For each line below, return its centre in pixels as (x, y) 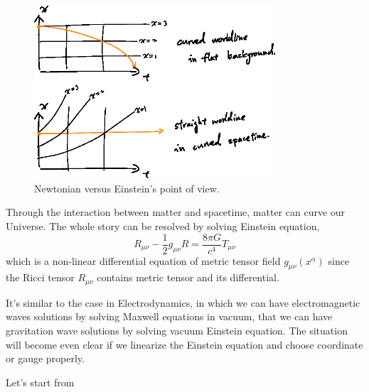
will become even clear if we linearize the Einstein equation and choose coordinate (184, 344)
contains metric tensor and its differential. (188, 277)
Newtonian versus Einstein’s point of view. (127, 188)
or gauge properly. (45, 358)
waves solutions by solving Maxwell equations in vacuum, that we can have (169, 316)
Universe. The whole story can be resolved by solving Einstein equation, (163, 225)
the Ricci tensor (40, 277)
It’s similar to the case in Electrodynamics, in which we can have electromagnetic (183, 302)
